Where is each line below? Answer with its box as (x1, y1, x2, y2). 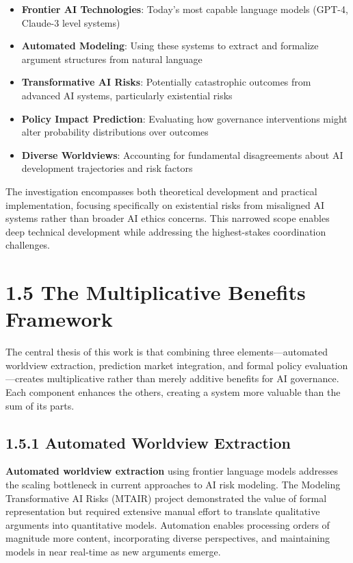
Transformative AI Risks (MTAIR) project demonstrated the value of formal (5, 490, 327, 505)
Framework (5, 305, 113, 333)
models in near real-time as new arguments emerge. (5, 544, 221, 558)
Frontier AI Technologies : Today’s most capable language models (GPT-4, (21, 2, 348, 16)
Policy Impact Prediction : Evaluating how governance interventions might (21, 111, 348, 125)
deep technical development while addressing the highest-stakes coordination (5, 224, 326, 238)
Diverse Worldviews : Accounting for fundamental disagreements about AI (21, 147, 343, 162)
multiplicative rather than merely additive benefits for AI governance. (47, 371, 339, 386)
